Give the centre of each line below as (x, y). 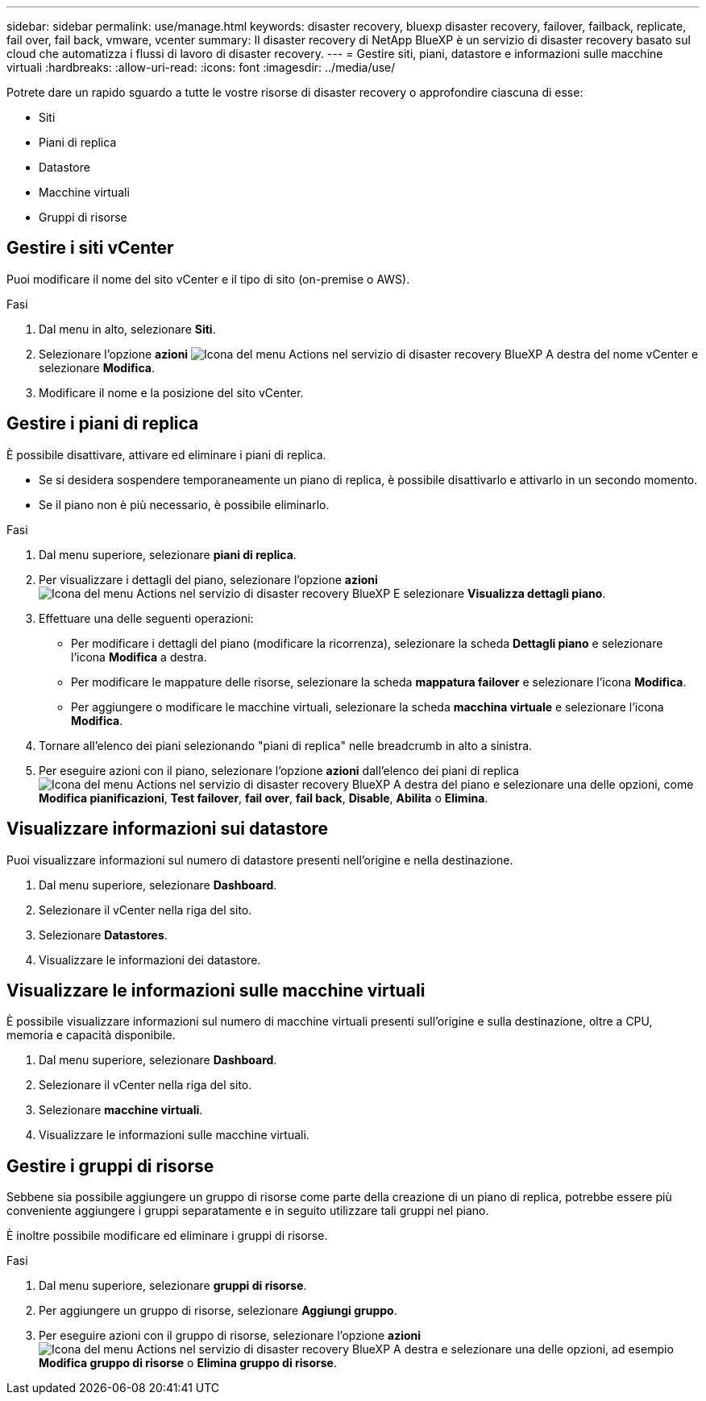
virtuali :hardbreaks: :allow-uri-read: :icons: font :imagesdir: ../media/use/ (201, 67)
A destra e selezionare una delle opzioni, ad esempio (534, 1349)
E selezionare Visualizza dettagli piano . (500, 593)
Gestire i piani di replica (103, 424)
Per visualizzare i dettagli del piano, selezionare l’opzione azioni (208, 579)
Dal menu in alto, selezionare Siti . (127, 329)
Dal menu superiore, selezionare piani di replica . (168, 554)
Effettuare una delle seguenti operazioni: (146, 618)
